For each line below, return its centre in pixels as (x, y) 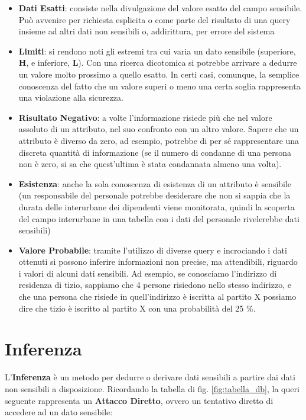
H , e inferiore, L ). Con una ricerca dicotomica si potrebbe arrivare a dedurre (158, 62)
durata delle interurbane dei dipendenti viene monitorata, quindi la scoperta (157, 206)
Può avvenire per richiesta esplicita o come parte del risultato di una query (154, 19)
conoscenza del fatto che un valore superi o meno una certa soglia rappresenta (159, 86)
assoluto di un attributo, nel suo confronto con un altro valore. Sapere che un (159, 129)
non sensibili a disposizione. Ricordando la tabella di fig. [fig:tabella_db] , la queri (152, 388)
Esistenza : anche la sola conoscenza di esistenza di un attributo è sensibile (155, 183)
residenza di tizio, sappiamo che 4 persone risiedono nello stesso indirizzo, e (155, 285)
